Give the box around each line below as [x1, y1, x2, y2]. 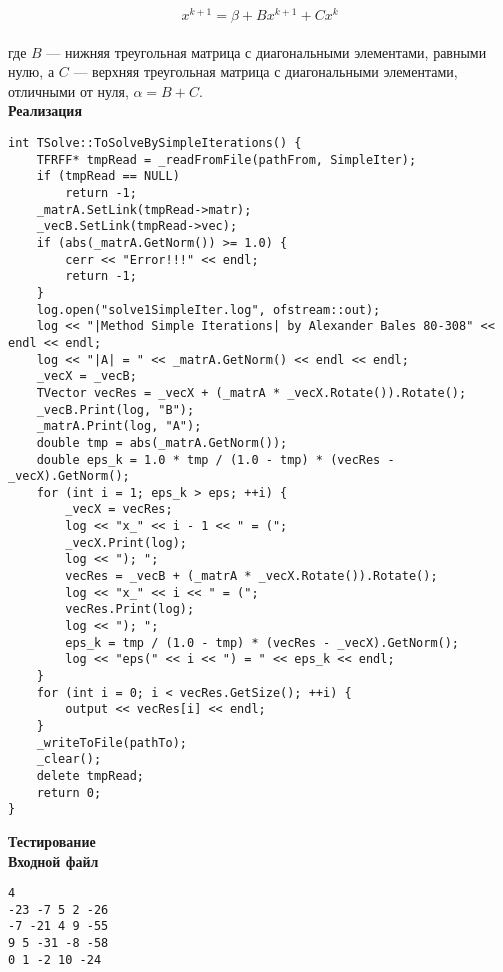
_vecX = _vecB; [36, 369, 137, 384]
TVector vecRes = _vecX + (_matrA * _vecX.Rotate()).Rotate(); [36, 385, 467, 400]
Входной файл [8, 850, 99, 871]
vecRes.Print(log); [65, 602, 195, 617]
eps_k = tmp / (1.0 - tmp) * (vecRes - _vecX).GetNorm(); [65, 635, 460, 650]
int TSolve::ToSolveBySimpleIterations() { [8, 136, 302, 151]
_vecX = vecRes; [65, 502, 173, 517]
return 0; [36, 785, 102, 800]
